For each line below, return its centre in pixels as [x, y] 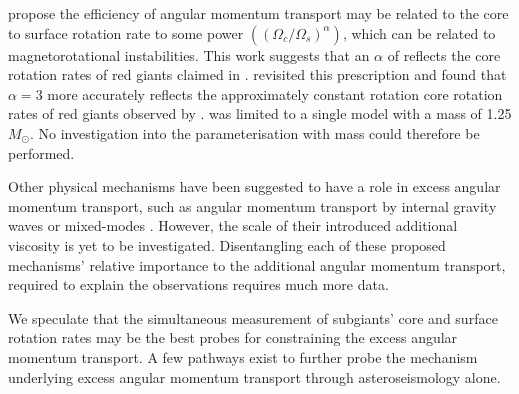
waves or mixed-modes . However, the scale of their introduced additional [233, 225]
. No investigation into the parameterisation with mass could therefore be [255, 132]
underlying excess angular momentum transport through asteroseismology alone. [254, 376]
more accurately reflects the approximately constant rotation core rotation [275, 93]
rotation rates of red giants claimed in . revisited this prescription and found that [257, 74]
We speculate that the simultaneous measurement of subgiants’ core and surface [253, 317]
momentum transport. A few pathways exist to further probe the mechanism [243, 356]
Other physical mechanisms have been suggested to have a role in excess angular [254, 186]
